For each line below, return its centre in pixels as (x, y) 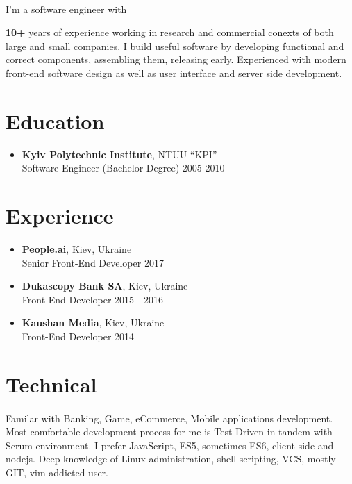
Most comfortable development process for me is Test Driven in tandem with (169, 432)
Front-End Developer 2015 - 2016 (93, 299)
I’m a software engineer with (66, 9)
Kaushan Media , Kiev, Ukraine (93, 323)
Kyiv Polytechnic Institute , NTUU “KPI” (119, 154)
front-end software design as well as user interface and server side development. (174, 73)
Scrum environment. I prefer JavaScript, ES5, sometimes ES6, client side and (170, 445)
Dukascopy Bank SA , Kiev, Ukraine (105, 286)
